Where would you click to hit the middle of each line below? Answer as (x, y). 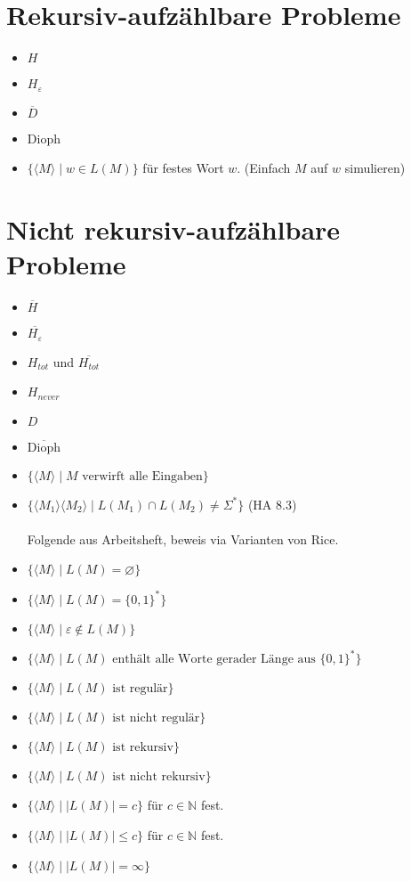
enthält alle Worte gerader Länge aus (214, 660)
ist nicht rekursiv (159, 777)
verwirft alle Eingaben (142, 476)
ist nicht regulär (156, 718)
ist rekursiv (143, 748)
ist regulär (140, 689)
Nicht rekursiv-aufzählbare (173, 228)
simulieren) (375, 168)
